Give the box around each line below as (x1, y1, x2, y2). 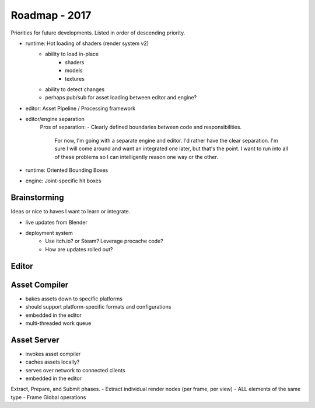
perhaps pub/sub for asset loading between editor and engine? (45, 94, 197, 101)
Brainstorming (10, 193, 64, 203)
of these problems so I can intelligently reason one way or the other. (54, 153, 218, 160)
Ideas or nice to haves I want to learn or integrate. (10, 208, 131, 215)
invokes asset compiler (25, 350, 81, 357)
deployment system (25, 230, 73, 237)
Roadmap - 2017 (10, 9, 92, 22)
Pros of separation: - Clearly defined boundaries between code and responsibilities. (40, 123, 242, 131)
